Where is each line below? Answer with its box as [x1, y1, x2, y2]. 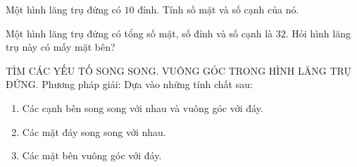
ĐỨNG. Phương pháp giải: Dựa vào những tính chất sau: [6, 77, 253, 92]
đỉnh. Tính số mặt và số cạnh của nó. [137, 2, 299, 16]
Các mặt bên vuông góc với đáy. [22, 148, 162, 163]
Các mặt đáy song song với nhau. [22, 124, 166, 139]
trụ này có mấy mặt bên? [6, 39, 115, 54]
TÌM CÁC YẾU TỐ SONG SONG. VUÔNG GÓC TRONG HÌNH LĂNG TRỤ [6, 63, 351, 78]
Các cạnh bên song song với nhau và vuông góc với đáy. [22, 100, 263, 115]
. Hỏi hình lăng [285, 25, 351, 40]
